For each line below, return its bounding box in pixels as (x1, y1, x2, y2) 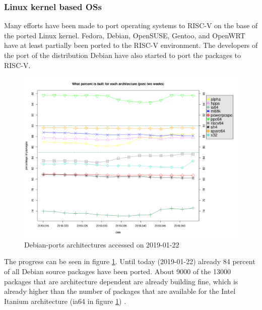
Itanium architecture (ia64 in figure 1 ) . (4, 295, 126, 306)
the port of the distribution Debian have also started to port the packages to (4, 50, 241, 60)
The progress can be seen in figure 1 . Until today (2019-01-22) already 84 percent (4, 256, 255, 267)
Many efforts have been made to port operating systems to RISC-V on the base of (4, 20, 258, 31)
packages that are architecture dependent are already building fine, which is (4, 276, 238, 286)
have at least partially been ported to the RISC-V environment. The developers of (4, 40, 258, 50)
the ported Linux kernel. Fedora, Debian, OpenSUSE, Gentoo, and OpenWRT (4, 30, 245, 40)
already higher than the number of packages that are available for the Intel (4, 286, 236, 296)
